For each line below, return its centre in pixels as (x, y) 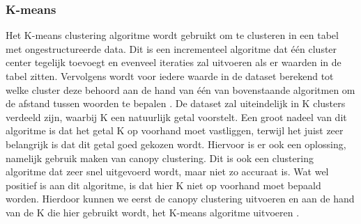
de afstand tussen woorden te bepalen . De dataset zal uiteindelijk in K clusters (176, 103)
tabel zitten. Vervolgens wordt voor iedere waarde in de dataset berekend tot (170, 76)
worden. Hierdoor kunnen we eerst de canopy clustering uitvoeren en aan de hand (180, 199)
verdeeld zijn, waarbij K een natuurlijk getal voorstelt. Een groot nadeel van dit (176, 117)
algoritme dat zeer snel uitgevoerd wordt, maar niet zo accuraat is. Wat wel (167, 171)
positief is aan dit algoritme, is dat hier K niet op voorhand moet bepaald (163, 185)
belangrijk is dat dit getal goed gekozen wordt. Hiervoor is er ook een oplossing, (176, 144)
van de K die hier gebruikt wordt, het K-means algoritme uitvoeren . (153, 212)
